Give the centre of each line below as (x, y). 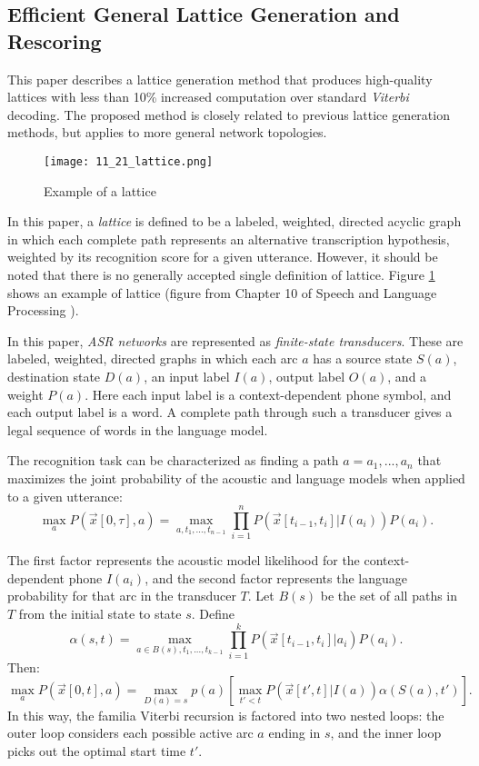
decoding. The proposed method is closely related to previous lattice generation (229, 114)
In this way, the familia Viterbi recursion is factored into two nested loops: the (226, 715)
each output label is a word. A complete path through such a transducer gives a (230, 412)
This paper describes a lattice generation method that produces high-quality (220, 79)
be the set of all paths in (389, 596)
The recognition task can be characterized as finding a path (173, 460)
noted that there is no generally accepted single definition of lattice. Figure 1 (221, 274)
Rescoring (55, 40)
